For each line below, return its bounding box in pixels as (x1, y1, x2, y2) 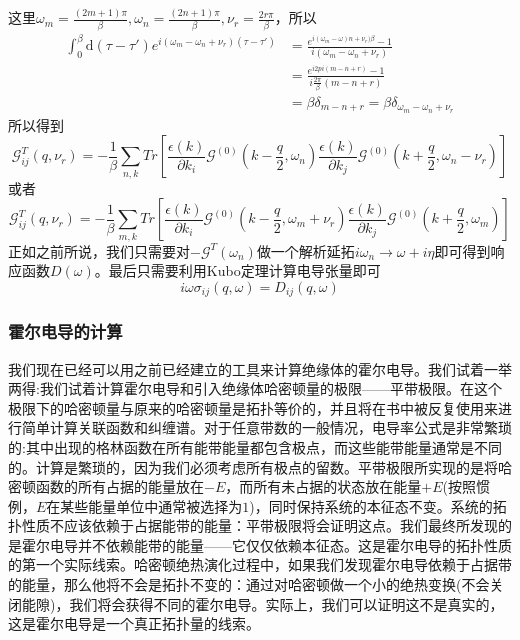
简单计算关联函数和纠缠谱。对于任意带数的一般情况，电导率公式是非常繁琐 (21, 417, 512, 438)
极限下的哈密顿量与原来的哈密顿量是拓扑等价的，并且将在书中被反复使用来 (8, 397, 498, 418)
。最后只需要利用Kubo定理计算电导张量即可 (94, 260, 381, 281)
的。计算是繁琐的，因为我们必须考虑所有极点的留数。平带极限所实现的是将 (8, 456, 498, 477)
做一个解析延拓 (256, 240, 355, 261)
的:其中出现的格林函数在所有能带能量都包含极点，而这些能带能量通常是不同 (8, 436, 502, 457)
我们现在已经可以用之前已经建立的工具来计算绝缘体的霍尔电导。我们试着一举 (8, 358, 512, 379)
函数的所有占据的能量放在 (35, 476, 204, 497)
